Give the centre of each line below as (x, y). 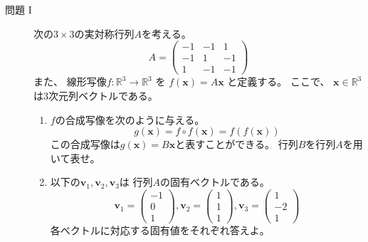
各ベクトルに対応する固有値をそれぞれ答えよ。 (160, 230)
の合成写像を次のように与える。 (130, 119)
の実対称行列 (104, 33)
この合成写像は (85, 144)
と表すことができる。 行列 (237, 144)
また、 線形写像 (70, 81)
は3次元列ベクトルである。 (96, 95)
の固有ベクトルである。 (215, 182)
